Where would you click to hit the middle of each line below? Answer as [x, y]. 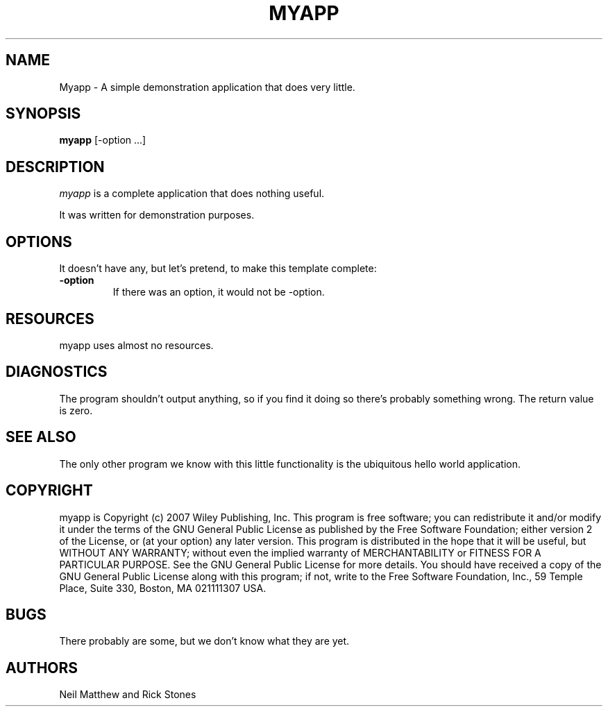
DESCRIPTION [55, 167]
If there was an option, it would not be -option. [219, 292]
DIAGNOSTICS [57, 372]
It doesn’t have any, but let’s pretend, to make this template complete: [218, 269]
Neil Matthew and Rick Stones [128, 695]
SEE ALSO [41, 437]
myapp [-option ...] [103, 140]
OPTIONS [39, 241]
